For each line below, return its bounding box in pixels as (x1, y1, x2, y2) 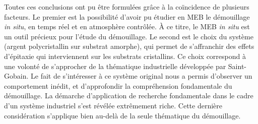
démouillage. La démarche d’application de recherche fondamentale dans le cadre (4, 90, 253, 101)
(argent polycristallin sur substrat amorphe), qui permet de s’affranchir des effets (4, 41, 254, 51)
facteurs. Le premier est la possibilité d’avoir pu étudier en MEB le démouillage (4, 11, 250, 22)
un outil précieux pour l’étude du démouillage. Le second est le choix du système (4, 31, 253, 41)
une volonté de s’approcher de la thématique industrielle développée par (4, 60, 226, 71)
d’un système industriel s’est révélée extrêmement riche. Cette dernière (4, 100, 222, 110)
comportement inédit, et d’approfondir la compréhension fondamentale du (4, 80, 232, 91)
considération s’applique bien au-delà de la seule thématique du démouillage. (4, 110, 241, 120)
